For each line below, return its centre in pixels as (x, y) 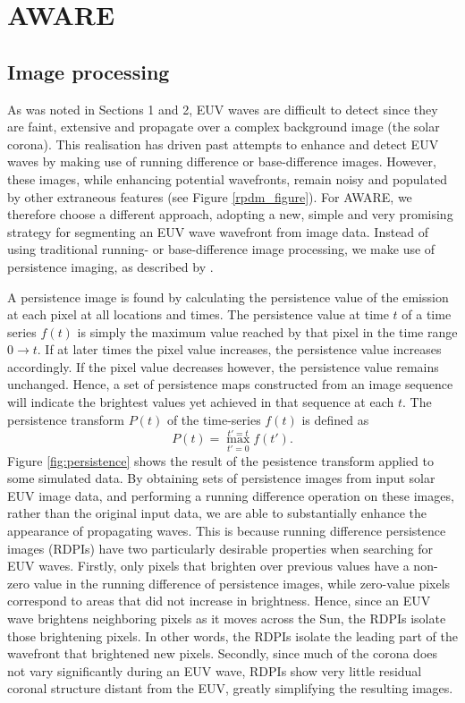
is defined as (335, 419)
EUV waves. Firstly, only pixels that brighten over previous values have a (208, 566)
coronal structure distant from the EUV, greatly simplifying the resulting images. (230, 688)
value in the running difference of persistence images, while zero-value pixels (242, 583)
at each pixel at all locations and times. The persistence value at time (198, 314)
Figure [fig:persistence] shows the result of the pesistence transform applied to (221, 460)
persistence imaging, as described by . (110, 266)
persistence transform (66, 419)
